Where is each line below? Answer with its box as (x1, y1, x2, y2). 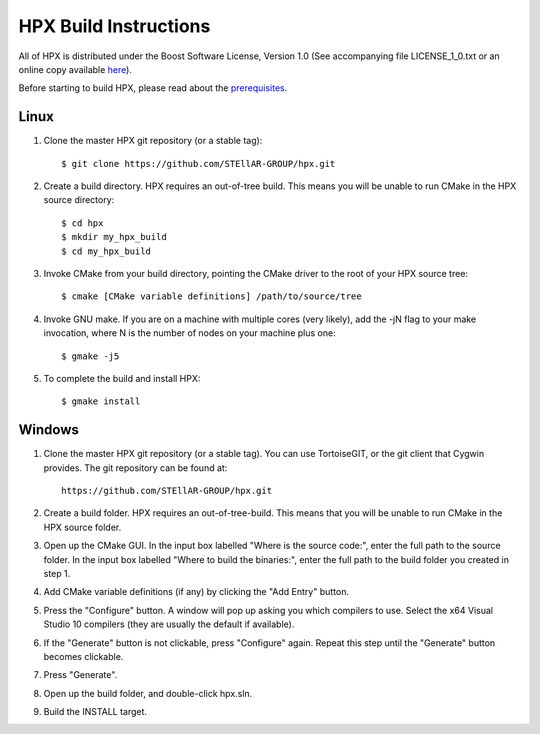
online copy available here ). (18, 63, 132, 75)
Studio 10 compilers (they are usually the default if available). (43, 618, 295, 630)
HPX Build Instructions (18, 15, 211, 37)
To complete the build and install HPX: (43, 372, 201, 384)
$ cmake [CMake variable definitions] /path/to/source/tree (61, 291, 362, 302)
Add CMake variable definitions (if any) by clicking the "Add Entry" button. (43, 586, 350, 598)
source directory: (43, 194, 115, 206)
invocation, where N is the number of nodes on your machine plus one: (43, 327, 336, 339)
